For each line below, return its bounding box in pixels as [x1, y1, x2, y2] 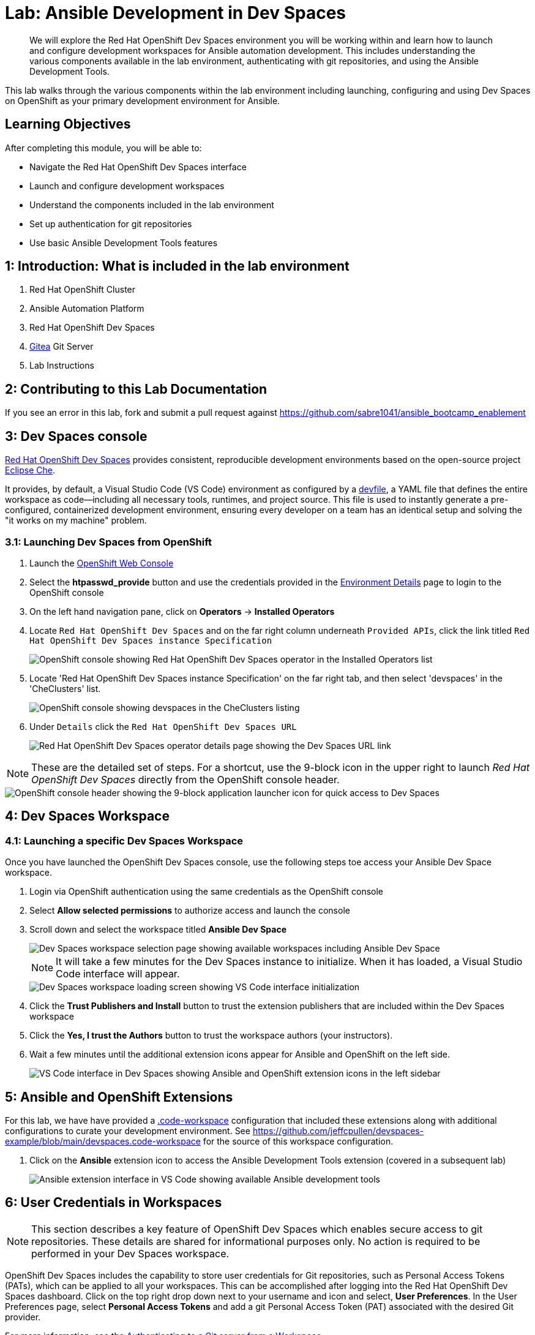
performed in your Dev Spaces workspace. [31, 1247, 230, 1260]
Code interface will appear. [56, 968, 180, 980]
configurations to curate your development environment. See [5, 1125, 250, 1136]
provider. [5, 1311, 41, 1322]
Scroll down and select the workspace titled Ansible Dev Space [29, 924, 287, 935]
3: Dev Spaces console [5, 428, 148, 444]
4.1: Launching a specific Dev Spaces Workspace [5, 834, 244, 847]
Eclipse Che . [5, 465, 55, 476]
